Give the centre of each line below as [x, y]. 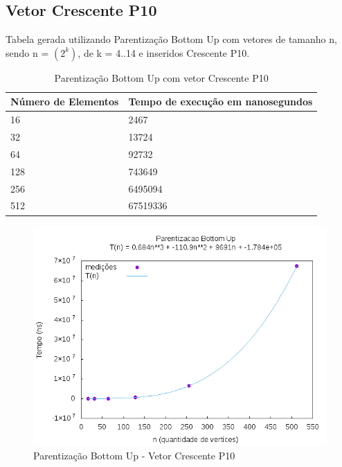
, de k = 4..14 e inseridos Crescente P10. [164, 52]
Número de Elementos [65, 102]
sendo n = [27, 52]
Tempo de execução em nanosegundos [220, 102]
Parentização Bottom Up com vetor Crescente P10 [161, 77]
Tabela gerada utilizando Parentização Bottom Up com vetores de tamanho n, [171, 39]
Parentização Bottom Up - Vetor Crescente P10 [134, 456]
